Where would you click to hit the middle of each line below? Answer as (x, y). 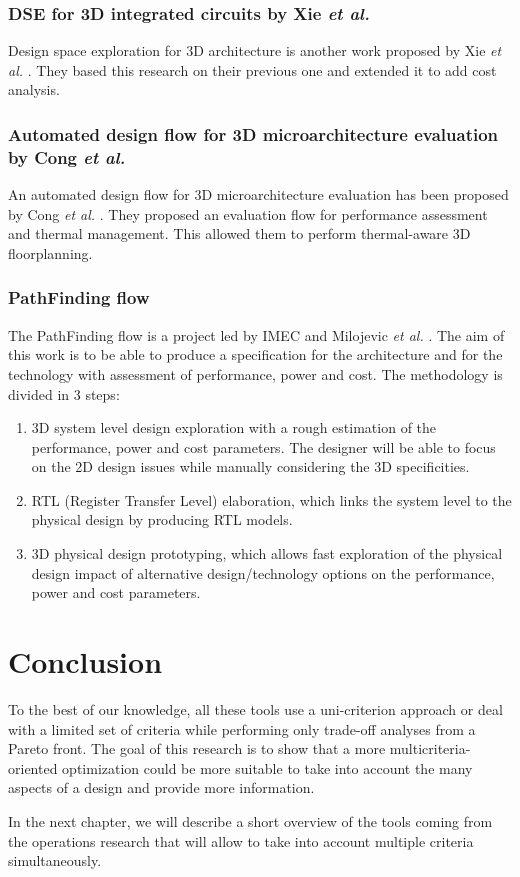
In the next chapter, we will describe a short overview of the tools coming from (250, 820)
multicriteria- (430, 748)
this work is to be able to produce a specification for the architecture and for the (255, 354)
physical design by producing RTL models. (162, 519)
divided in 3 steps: (64, 393)
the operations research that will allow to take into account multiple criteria (241, 840)
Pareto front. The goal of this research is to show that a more (197, 748)
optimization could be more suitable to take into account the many (267, 767)
